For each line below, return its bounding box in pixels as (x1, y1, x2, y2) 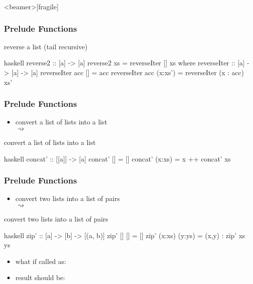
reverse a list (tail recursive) (4, 41, 88, 51)
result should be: (15, 272, 65, 283)
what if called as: (15, 256, 66, 266)
